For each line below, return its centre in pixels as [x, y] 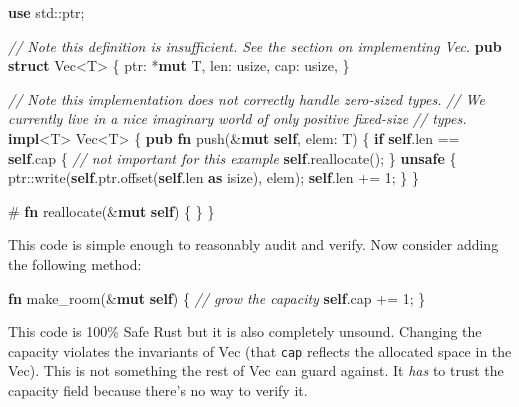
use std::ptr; [46, 12]
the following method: [75, 263]
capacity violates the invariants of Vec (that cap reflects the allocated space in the [260, 350]
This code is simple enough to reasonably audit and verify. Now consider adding [253, 244]
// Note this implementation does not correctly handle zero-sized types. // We [246, 98]
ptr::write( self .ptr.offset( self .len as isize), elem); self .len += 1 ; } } [213, 177]
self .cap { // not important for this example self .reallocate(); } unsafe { [232, 157]
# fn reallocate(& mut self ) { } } [111, 210]
